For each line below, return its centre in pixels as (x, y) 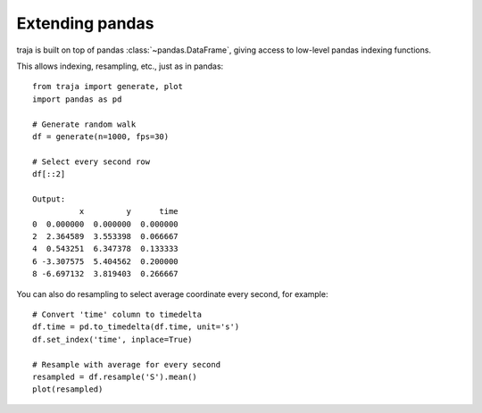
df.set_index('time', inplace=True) (112, 339)
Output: (49, 199)
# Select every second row (91, 161)
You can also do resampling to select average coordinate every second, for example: (172, 293)
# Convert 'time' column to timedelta (117, 314)
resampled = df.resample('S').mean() (115, 376)
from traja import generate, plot (108, 87)
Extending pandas (85, 23)
